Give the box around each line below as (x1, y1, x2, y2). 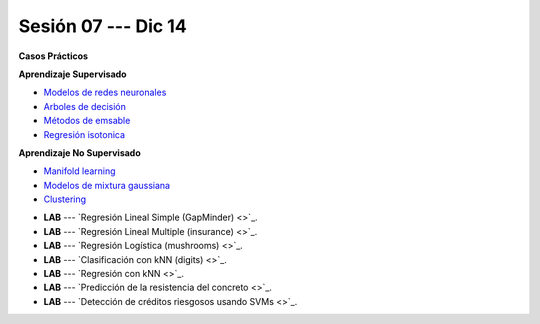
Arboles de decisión (43, 100, 127, 112)
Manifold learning (43, 165, 116, 177)
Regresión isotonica (43, 128, 125, 140)
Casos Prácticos (18, 50, 89, 62)
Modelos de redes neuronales (43, 86, 167, 99)
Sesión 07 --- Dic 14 (18, 15, 187, 37)
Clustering (43, 193, 87, 205)
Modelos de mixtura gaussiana (43, 179, 170, 191)
